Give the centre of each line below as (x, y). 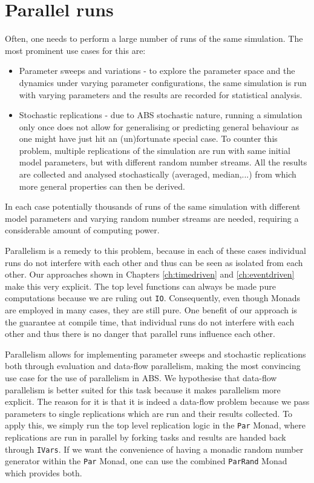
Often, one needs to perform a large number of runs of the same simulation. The (154, 38)
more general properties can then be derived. (102, 186)
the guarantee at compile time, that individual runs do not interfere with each (150, 321)
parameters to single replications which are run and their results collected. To (149, 413)
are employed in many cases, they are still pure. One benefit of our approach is (151, 310)
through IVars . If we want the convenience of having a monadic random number (154, 449)
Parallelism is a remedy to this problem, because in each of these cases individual (155, 251)
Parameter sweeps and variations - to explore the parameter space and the (157, 71)
